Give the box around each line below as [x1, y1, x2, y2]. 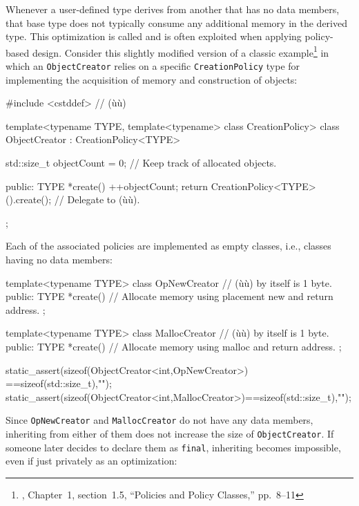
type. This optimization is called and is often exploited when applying [6, 29, 302, 44]
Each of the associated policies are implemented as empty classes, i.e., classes [6, 238, 331, 253]
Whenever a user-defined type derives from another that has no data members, [6, 2, 340, 16]
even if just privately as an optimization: [6, 453, 177, 468]
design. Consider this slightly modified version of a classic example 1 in [32, 43, 329, 59]
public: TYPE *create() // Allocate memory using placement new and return [6, 289, 333, 303]
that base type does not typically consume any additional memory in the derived [6, 15, 347, 30]
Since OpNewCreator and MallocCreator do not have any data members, [6, 413, 313, 427]
